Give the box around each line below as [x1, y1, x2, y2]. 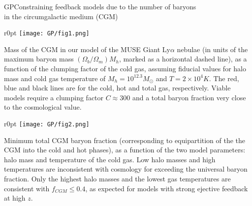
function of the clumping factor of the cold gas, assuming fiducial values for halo [4, 63, 246, 74]
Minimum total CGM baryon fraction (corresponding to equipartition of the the [4, 135, 246, 145]
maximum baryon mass [4, 54, 74, 64]
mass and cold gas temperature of [4, 73, 106, 83]
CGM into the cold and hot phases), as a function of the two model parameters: [4, 145, 246, 155]
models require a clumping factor [4, 92, 104, 102]
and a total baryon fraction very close [132, 92, 246, 102]
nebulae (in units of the [177, 44, 248, 54]
